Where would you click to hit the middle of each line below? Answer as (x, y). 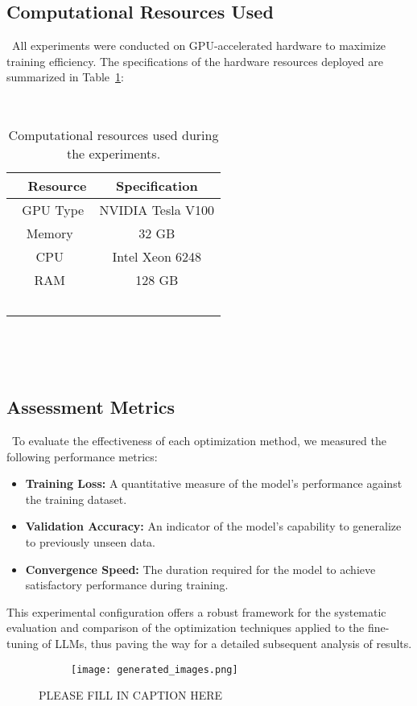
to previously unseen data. (91, 541)
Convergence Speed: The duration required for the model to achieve (200, 569)
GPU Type (53, 209)
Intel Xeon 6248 (157, 256)
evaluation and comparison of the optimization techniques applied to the (186, 628)
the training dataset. (76, 499)
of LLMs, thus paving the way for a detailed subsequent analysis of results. (227, 643)
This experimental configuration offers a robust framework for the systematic (196, 611)
